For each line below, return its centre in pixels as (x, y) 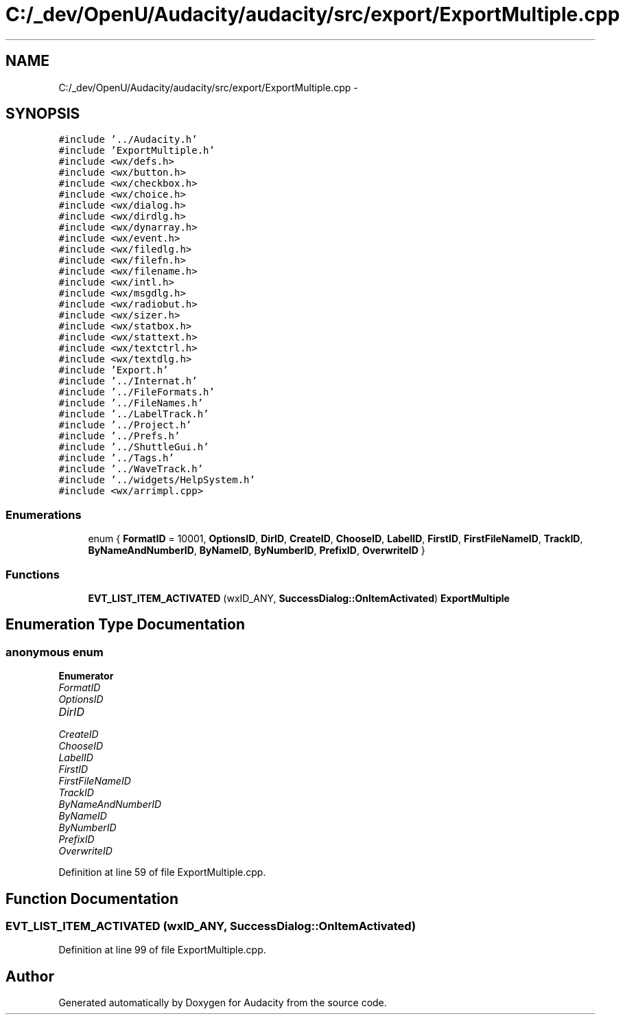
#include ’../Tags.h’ (116, 458)
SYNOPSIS (43, 114)
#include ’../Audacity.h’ (128, 140)
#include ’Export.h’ (114, 370)
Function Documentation (92, 899)
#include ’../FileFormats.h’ (137, 392)
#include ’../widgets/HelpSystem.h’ (157, 480)
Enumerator (86, 676)
